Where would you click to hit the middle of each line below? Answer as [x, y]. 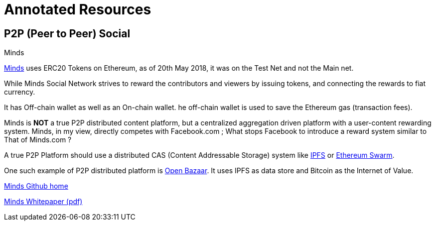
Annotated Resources [78, 9]
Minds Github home [36, 186]
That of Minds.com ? [38, 140]
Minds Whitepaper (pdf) [43, 202]
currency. [20, 92]
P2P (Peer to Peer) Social [67, 33]
